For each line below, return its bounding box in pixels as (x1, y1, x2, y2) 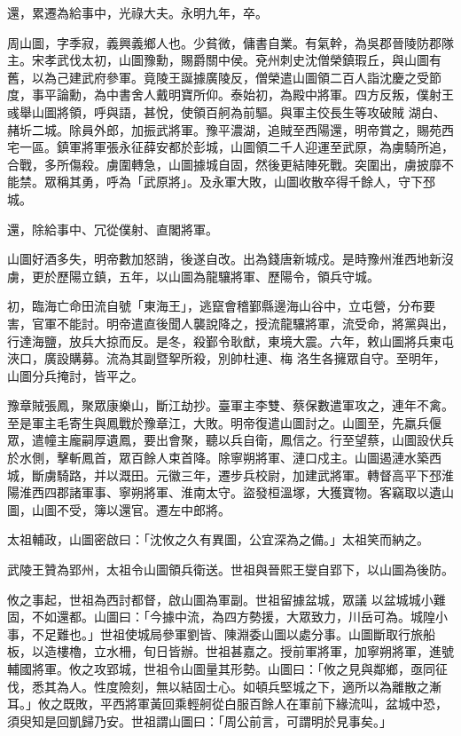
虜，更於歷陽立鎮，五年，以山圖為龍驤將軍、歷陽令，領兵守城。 (7, 266, 379, 285)
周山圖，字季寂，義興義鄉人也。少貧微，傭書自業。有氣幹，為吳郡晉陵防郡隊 (7, 33, 454, 51)
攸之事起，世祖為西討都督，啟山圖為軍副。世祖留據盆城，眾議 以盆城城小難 (7, 590, 446, 608)
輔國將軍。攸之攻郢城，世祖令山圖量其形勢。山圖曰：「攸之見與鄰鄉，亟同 (7, 660, 435, 677)
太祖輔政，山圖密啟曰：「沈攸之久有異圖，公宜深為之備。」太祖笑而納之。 (7, 530, 429, 549)
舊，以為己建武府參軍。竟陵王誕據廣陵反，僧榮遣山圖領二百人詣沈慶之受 (7, 67, 429, 86)
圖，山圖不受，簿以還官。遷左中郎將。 (7, 500, 230, 518)
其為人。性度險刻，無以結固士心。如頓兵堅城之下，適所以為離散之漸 (43, 677, 441, 695)
